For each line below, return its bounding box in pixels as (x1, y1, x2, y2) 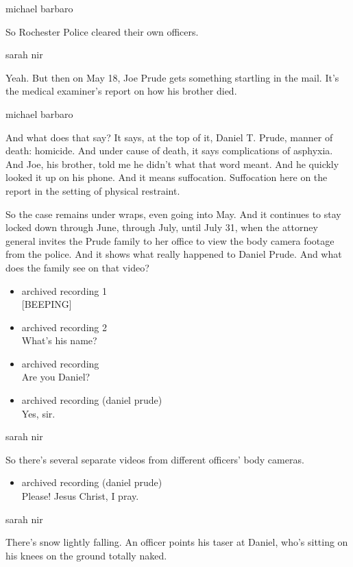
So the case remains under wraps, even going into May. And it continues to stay (5, 206, 341, 221)
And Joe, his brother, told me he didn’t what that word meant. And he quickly (5, 156, 339, 171)
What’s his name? (21, 333, 97, 348)
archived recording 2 (21, 319, 107, 334)
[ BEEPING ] (21, 297, 72, 311)
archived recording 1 (21, 283, 107, 298)
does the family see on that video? (5, 260, 149, 274)
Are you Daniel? (21, 370, 90, 384)
